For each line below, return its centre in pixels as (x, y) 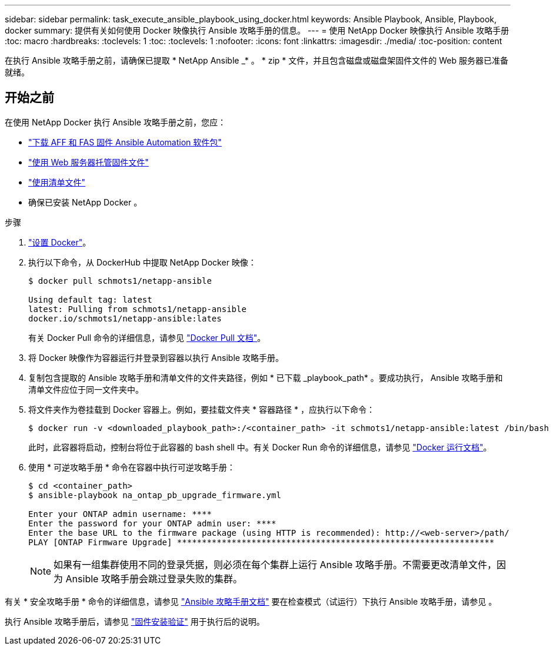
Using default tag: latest (90, 299)
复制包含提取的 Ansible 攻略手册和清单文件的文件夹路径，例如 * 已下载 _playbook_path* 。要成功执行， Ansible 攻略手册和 (266, 377)
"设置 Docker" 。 (60, 242)
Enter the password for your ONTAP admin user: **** (152, 523)
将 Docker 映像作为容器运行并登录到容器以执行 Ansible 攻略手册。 (156, 357)
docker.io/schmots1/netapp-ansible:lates (125, 318)
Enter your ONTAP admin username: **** (120, 514)
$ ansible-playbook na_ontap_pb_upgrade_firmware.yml (155, 495)
